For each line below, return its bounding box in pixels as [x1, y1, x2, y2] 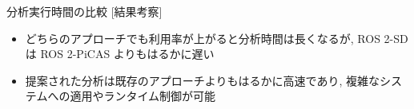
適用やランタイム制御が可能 [70, 88, 216, 104]
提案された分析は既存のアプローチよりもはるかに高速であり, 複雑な [25, 72, 380, 88]
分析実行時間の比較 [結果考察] [6, 3, 163, 19]
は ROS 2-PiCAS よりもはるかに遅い [25, 45, 215, 62]
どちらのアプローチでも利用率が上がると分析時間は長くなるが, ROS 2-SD [25, 29, 408, 46]
